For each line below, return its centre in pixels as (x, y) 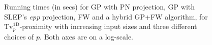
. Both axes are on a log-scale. (87, 36)
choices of (19, 36)
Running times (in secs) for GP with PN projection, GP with (100, 6)
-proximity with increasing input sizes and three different (108, 26)
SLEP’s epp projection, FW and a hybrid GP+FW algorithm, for (106, 16)
